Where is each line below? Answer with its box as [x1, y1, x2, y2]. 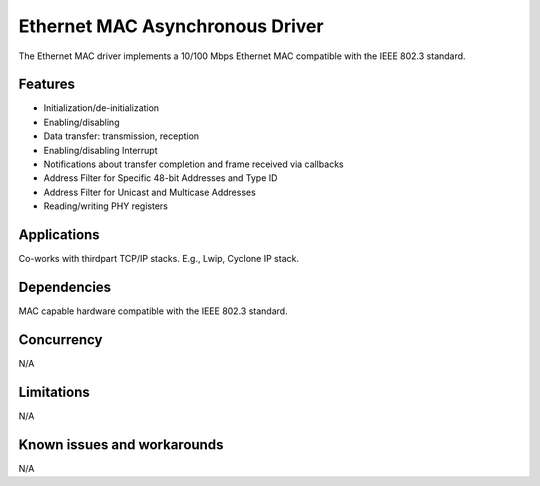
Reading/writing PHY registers [43, 200, 169, 212]
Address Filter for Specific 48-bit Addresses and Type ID [43, 172, 278, 184]
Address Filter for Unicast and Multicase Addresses [43, 186, 257, 198]
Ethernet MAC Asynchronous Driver [18, 15, 324, 37]
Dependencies [18, 278, 112, 295]
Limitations [18, 383, 90, 400]
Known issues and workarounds [18, 436, 224, 453]
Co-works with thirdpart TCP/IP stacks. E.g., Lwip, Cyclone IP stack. [18, 253, 300, 265]
